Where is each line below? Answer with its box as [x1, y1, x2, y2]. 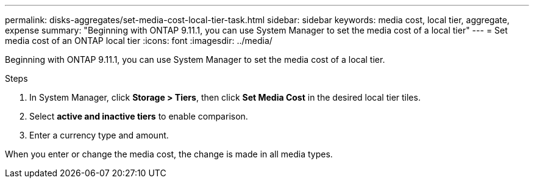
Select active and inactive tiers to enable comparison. [29, 111, 248, 121]
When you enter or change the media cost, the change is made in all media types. [5, 149, 333, 159]
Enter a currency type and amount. [29, 130, 169, 140]
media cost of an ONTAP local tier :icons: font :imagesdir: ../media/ [5, 35, 272, 46]
